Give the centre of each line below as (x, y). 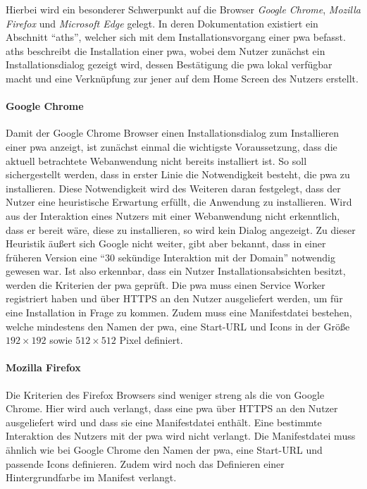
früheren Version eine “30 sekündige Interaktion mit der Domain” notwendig (171, 257)
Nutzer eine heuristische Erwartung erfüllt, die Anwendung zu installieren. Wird (179, 202)
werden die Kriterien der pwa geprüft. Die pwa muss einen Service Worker (166, 284)
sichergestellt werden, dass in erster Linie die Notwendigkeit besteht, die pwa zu (178, 174)
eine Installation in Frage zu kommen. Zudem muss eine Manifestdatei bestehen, (179, 312)
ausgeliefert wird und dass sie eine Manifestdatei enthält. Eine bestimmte (164, 422)
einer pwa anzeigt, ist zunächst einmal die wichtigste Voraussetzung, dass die (172, 146)
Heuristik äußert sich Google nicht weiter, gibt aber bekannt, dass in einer (166, 243)
